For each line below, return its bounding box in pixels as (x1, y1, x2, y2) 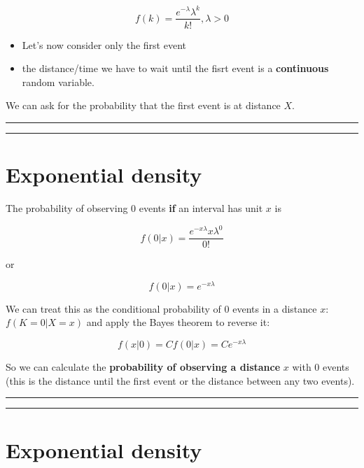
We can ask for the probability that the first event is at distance (6, 98, 281, 113)
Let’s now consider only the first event (22, 37, 187, 52)
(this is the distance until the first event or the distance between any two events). (6, 373, 355, 388)
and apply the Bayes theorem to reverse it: (86, 315, 270, 329)
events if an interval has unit (139, 201, 263, 215)
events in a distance (232, 301, 317, 315)
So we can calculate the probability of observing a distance (6, 360, 281, 374)
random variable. (22, 74, 94, 89)
